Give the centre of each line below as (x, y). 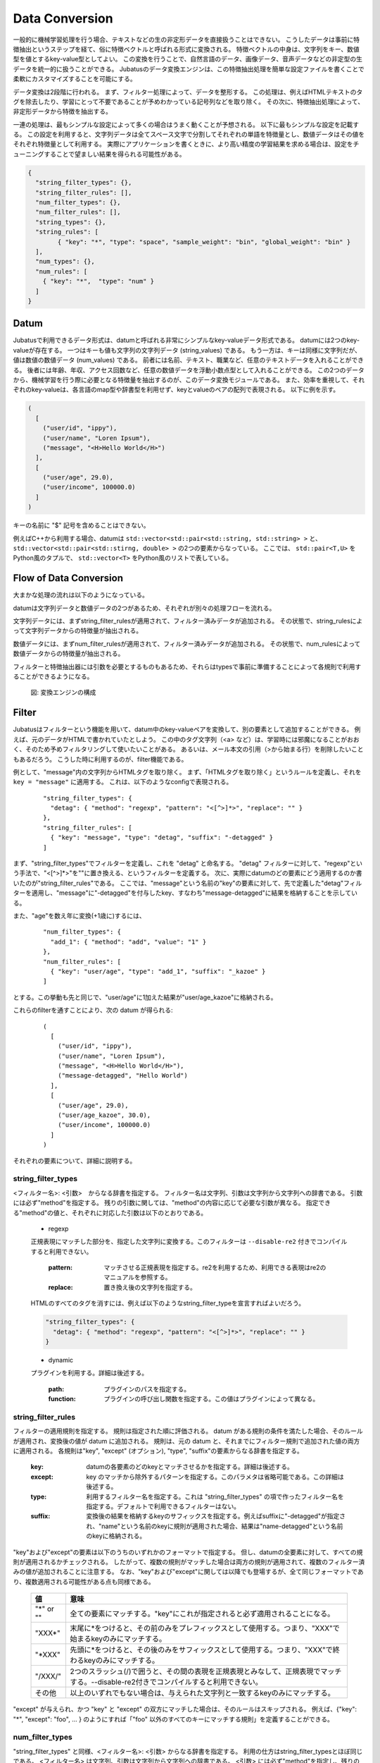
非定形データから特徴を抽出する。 (62, 111)
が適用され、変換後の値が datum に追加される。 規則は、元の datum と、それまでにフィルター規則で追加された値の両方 (186, 1441)
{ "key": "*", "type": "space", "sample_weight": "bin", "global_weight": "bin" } (204, 242)
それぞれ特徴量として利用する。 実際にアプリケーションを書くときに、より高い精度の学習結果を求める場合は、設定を (183, 144)
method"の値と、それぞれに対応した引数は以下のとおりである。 (115, 1212)
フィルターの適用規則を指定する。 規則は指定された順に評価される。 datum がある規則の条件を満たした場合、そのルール (188, 1431)
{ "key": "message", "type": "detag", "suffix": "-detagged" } (162, 838)
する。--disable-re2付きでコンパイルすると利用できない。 (166, 1682)
